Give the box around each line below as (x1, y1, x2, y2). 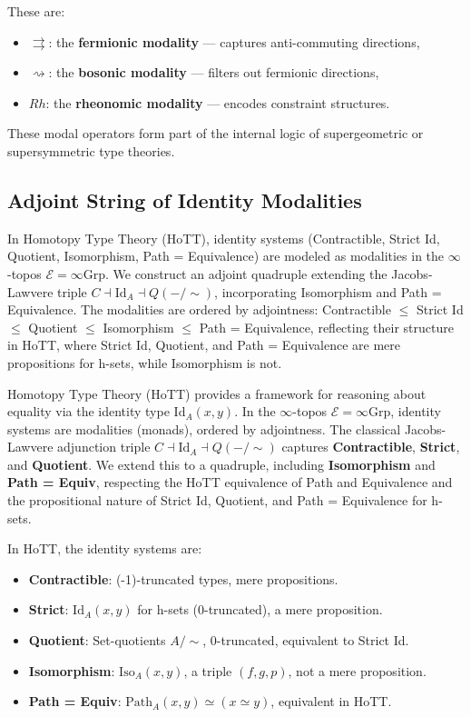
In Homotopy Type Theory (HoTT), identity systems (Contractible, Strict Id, (7, 228, 440, 247)
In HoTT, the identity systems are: (7, 539, 202, 558)
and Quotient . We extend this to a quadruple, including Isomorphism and (7, 454, 436, 473)
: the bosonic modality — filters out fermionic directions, (48, 63, 379, 82)
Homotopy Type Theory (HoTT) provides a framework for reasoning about (7, 383, 427, 403)
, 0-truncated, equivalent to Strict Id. (202, 631, 409, 650)
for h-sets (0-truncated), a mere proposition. (137, 600, 383, 619)
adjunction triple (57, 437, 151, 456)
